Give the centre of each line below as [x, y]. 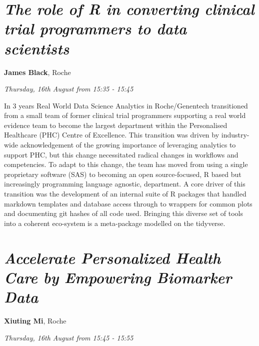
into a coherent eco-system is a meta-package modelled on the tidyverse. [115, 223]
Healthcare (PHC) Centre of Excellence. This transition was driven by [112, 135]
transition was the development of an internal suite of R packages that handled [125, 194]
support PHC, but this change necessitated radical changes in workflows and [121, 154]
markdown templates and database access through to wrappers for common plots [128, 203]
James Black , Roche [37, 72]
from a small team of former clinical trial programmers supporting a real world [125, 115]
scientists [37, 48]
